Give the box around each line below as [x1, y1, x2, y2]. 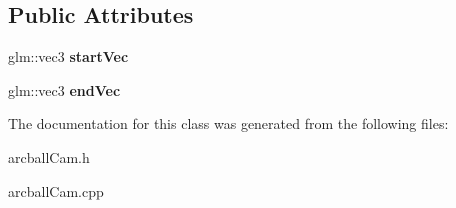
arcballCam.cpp [8, 180, 104, 201]
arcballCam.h [8, 146, 90, 167]
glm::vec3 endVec [8, 79, 121, 100]
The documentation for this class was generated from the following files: [8, 113, 449, 134]
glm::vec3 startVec [8, 46, 129, 67]
